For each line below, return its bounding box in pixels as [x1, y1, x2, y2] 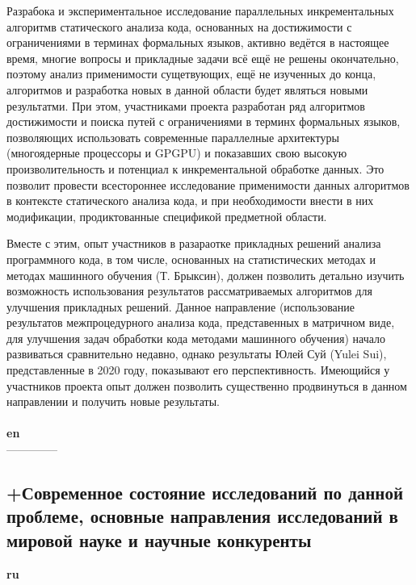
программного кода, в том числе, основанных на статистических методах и [6, 250, 376, 267]
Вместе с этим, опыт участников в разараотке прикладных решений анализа [6, 235, 381, 252]
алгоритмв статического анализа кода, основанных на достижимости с [6, 18, 352, 35]
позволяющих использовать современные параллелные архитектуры [6, 128, 339, 145]
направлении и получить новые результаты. [6, 393, 220, 410]
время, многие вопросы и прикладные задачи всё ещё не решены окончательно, [6, 49, 399, 66]
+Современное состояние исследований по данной [6, 480, 404, 505]
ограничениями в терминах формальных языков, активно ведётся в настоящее [6, 34, 389, 51]
